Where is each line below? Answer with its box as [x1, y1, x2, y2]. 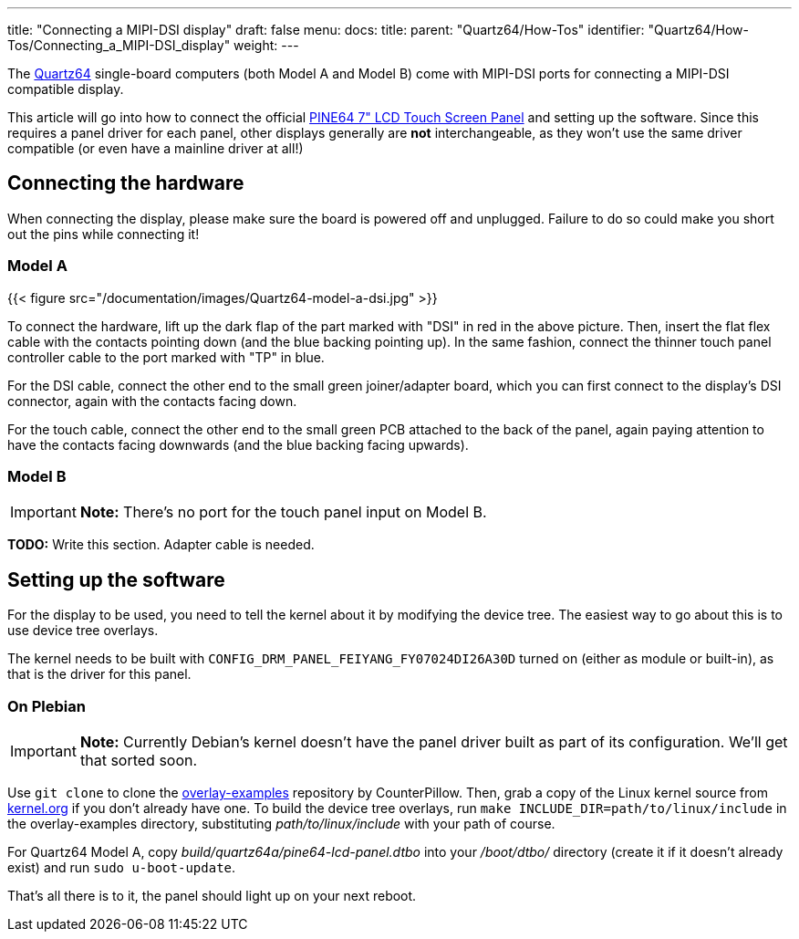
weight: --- [233, 37, 299, 53]
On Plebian [7, 696, 86, 715]
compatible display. [7, 81, 124, 97]
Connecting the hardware [7, 172, 244, 195]
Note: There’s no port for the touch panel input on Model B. [79, 503, 487, 522]
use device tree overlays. [7, 622, 159, 639]
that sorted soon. [79, 750, 198, 769]
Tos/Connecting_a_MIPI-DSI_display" [7, 37, 231, 53]
